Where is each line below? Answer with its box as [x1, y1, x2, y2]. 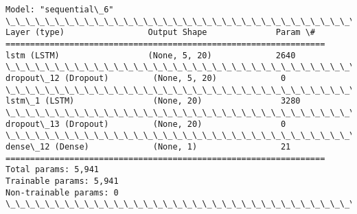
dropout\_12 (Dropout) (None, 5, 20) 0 [5, 73, 286, 83]
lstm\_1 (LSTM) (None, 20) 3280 [5, 96, 301, 106]
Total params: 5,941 [5, 165, 100, 175]
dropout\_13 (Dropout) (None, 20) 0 [5, 119, 286, 129]
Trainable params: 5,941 [5, 176, 119, 186]
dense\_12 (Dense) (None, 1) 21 [5, 141, 291, 152]
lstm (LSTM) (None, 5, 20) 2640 [5, 50, 296, 60]
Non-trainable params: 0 [5, 187, 119, 198]
